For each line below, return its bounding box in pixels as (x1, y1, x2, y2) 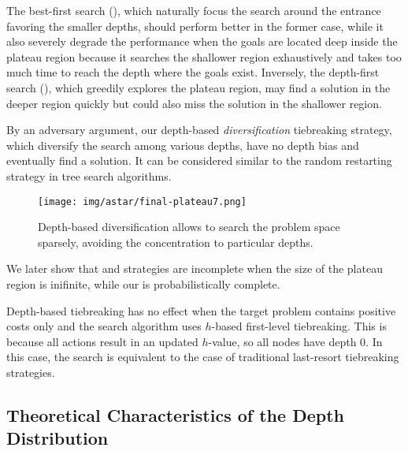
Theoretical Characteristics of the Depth (6, 402, 344, 427)
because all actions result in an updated (6, 333, 198, 349)
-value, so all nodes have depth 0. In (208, 333, 383, 349)
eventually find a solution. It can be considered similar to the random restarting (6, 152, 392, 169)
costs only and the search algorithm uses (6, 318, 202, 334)
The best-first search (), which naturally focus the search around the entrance (6, 2, 381, 18)
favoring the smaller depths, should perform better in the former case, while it (6, 17, 384, 34)
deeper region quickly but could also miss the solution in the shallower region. (6, 95, 382, 111)
